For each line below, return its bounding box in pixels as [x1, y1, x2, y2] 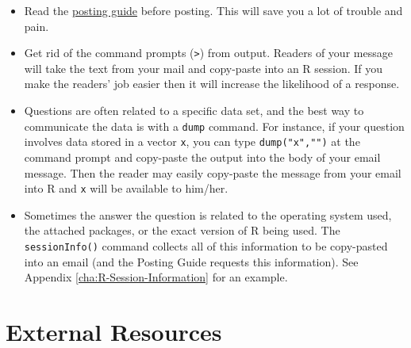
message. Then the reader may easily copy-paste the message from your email [24, 164, 401, 181]
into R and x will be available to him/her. [24, 180, 229, 197]
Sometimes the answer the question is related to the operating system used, [24, 206, 392, 223]
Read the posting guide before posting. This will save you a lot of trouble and [24, 2, 403, 18]
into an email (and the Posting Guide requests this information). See [24, 253, 359, 270]
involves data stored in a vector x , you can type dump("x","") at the [24, 133, 360, 150]
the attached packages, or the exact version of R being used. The [24, 222, 340, 239]
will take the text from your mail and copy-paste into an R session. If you [24, 59, 383, 76]
